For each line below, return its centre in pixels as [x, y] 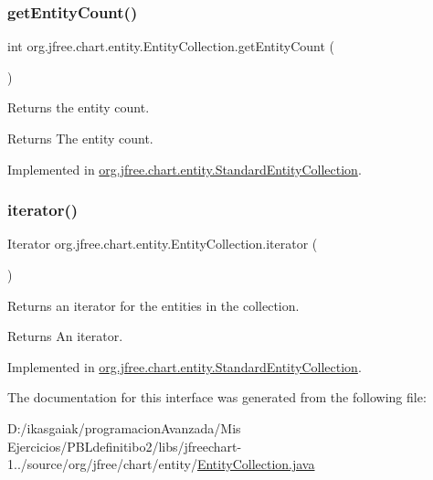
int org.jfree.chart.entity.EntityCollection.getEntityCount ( [171, 46]
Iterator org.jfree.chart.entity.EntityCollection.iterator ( [163, 244]
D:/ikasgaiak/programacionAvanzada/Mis [124, 427]
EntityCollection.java [256, 464]
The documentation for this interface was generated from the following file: [217, 397]
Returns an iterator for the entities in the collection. [153, 305]
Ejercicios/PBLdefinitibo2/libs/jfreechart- [125, 446]
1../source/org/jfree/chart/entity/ [102, 464]
